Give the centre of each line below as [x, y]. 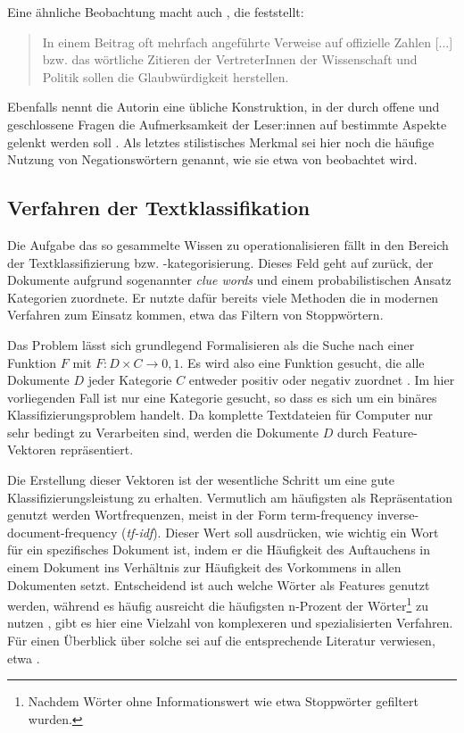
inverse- [398, 515]
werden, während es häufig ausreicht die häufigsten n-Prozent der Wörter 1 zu [218, 604]
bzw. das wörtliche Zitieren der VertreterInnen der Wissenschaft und [230, 59]
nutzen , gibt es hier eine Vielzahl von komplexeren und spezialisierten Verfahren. [230, 623]
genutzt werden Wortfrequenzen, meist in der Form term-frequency [191, 515]
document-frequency [62, 532]
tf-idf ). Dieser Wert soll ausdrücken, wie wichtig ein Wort [282, 532]
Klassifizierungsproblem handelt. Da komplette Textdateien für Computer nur [220, 415]
